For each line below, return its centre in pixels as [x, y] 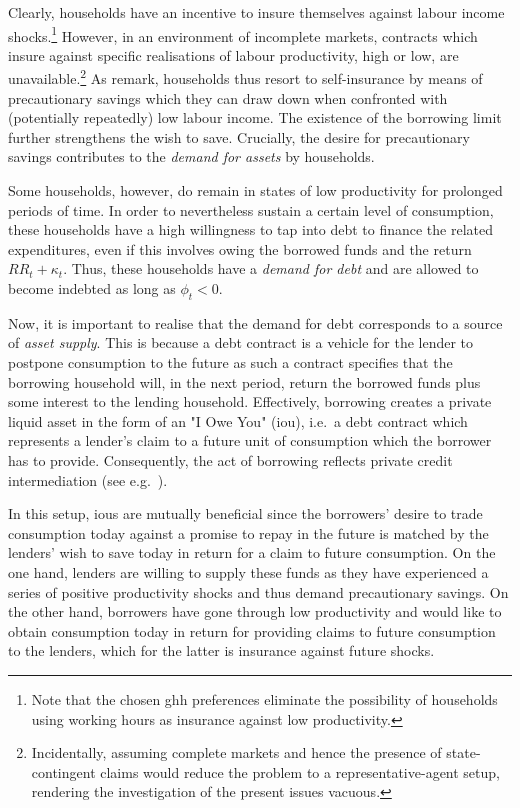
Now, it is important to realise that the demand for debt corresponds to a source [255, 322]
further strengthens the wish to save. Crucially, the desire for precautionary [239, 136]
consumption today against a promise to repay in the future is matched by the [248, 532]
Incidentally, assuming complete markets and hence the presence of [236, 752]
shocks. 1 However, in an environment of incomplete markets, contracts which [243, 34]
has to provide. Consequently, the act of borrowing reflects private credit [230, 459]
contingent [63, 771]
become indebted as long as [92, 288]
